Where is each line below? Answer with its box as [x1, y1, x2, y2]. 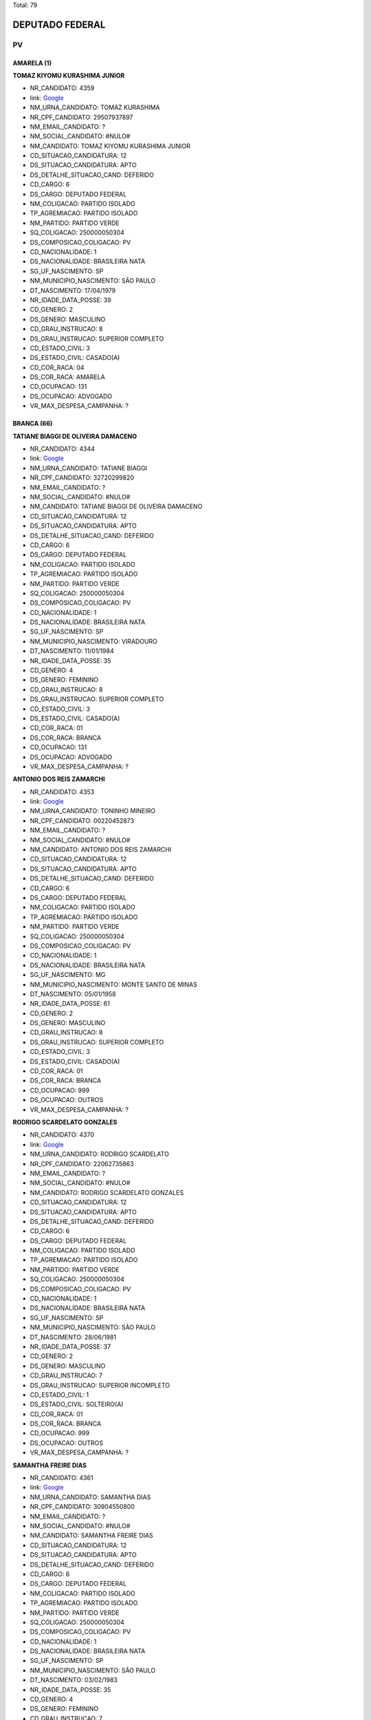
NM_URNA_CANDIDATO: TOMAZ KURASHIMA [30, 103, 161, 111]
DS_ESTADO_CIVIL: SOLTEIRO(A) [30, 1400, 124, 1408]
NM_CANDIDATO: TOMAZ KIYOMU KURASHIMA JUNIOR [30, 142, 191, 150]
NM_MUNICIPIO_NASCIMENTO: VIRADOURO [30, 637, 158, 645]
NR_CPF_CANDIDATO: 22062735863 [30, 1159, 134, 1168]
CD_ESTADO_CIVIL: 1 [30, 1390, 89, 1399]
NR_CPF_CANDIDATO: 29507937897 [30, 113, 133, 121]
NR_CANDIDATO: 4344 [30, 444, 95, 453]
